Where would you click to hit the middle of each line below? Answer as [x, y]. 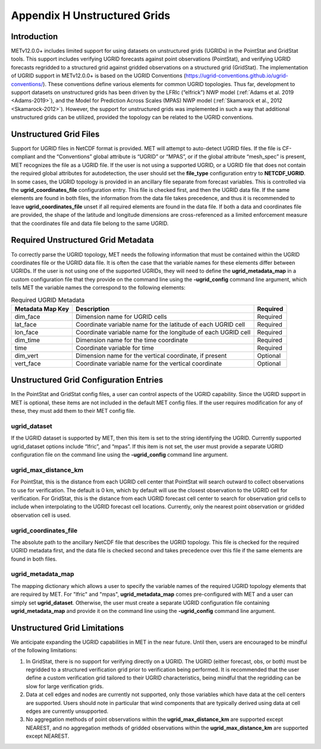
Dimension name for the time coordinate [132, 340]
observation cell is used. [41, 515]
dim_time [27, 340]
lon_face [26, 332]
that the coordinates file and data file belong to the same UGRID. [90, 223]
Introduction [34, 37]
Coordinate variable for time [115, 347]
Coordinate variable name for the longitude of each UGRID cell [163, 332]
